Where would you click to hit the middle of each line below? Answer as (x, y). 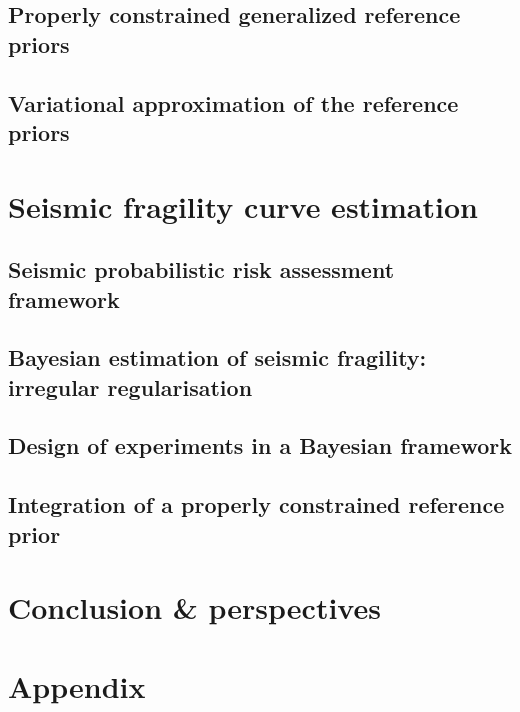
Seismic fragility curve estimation (243, 205)
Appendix (77, 685)
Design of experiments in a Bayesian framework (260, 445)
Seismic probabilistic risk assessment (201, 269)
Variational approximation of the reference (233, 102)
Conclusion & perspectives (194, 607)
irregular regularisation (130, 386)
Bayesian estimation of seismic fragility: (217, 357)
